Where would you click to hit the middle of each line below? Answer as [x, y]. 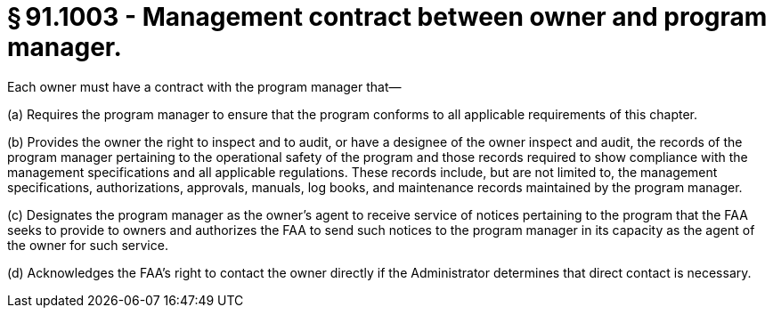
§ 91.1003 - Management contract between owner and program [387, 17]
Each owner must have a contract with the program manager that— [204, 86]
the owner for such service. [88, 245]
